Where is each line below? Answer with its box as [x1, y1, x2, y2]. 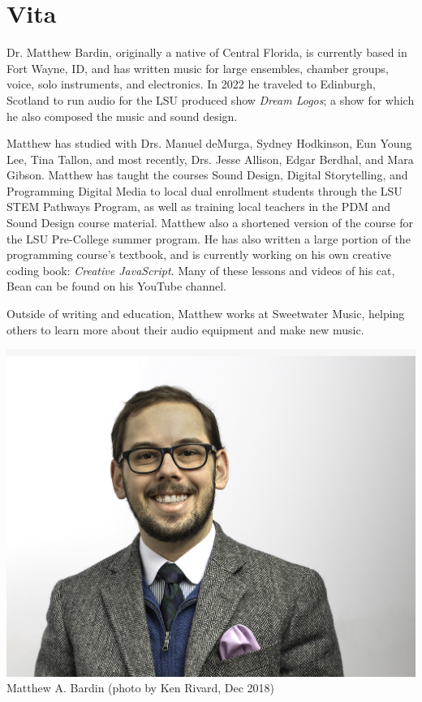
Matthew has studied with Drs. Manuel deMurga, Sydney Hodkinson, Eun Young [6, 135, 412, 152]
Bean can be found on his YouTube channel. [6, 278, 226, 295]
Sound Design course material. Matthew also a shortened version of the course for [6, 214, 413, 231]
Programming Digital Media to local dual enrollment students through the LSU [6, 182, 403, 199]
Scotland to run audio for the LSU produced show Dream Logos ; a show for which [6, 91, 415, 108]
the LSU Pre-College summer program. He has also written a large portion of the [6, 230, 411, 247]
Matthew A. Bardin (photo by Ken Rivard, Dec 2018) [6, 679, 275, 696]
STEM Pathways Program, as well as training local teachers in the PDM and [6, 198, 391, 215]
